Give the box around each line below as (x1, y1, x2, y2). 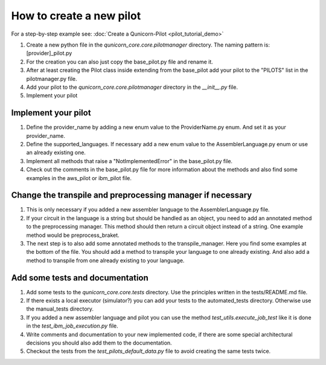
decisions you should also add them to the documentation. (26, 339, 172, 347)
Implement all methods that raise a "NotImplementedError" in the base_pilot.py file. (26, 157, 232, 164)
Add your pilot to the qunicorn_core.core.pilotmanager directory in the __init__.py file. (26, 83, 238, 91)
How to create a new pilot (11, 9, 141, 22)
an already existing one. (26, 149, 86, 157)
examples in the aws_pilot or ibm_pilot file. (26, 174, 132, 181)
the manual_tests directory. (26, 305, 94, 312)
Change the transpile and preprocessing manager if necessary (11, 190, 252, 201)
